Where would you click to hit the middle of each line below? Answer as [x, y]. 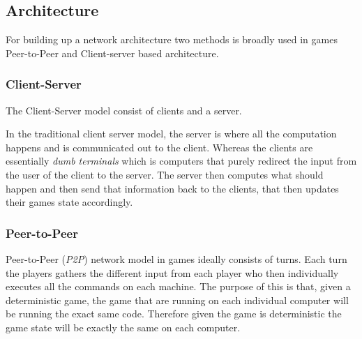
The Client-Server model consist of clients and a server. [124, 110]
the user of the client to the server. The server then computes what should [165, 174]
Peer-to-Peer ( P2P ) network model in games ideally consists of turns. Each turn [176, 258]
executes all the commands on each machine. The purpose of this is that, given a [178, 286]
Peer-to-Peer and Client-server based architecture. [112, 53]
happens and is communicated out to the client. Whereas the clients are [159, 147]
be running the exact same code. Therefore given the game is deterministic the [174, 314]
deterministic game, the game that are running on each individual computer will [177, 300]
